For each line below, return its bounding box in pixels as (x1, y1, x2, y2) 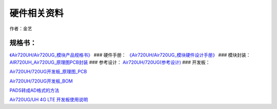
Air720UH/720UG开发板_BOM (9, 78, 73, 84)
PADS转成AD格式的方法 (9, 87, 60, 94)
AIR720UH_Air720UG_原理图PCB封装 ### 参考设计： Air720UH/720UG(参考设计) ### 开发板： (9, 59, 210, 65)
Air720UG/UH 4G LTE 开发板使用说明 (9, 97, 88, 103)
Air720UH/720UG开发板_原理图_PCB (9, 69, 87, 75)
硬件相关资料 (9, 8, 64, 19)
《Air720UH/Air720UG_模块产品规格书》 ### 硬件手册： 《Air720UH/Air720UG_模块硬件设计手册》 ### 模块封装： (9, 52, 251, 58)
